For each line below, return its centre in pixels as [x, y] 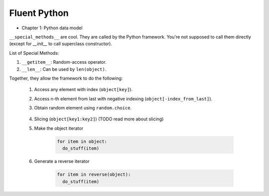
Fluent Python [39, 13]
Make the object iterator [59, 128]
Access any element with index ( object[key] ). [83, 90]
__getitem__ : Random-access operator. [64, 62]
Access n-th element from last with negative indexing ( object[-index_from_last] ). [123, 98]
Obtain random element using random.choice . [83, 108]
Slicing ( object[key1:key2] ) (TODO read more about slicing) [99, 119]
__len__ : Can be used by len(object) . [64, 69]
